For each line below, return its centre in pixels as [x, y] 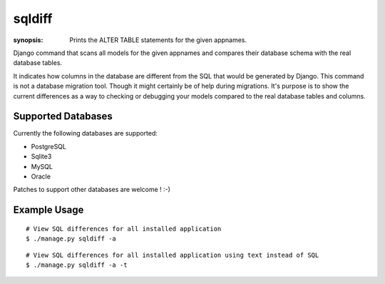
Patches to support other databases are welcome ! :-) [92, 190]
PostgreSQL [49, 146]
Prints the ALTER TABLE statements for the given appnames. [158, 40]
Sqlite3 [41, 156]
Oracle [41, 176]
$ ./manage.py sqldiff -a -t [77, 265]
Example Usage [48, 210]
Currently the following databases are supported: [86, 133]
